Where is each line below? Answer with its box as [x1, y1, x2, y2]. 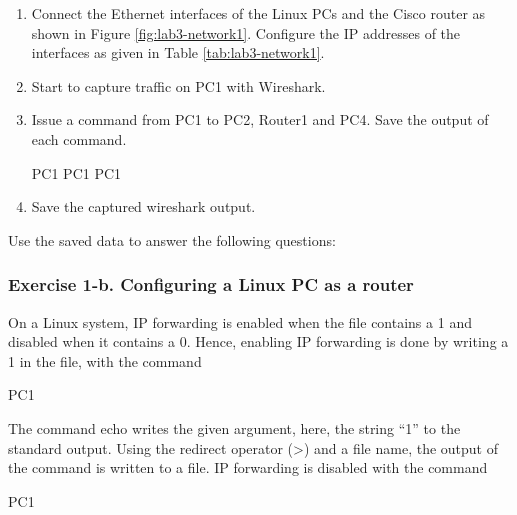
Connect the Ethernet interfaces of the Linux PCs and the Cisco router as [31, 3, 486, 23]
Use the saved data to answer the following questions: [8, 229, 336, 250]
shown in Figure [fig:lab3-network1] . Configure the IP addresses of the [31, 22, 461, 43]
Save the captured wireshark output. [31, 196, 256, 217]
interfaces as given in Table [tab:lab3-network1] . [31, 42, 325, 63]
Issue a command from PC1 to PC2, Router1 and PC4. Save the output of [31, 109, 489, 130]
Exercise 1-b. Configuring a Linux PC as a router [8, 272, 414, 297]
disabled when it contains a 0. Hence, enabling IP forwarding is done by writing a [8, 331, 509, 352]
